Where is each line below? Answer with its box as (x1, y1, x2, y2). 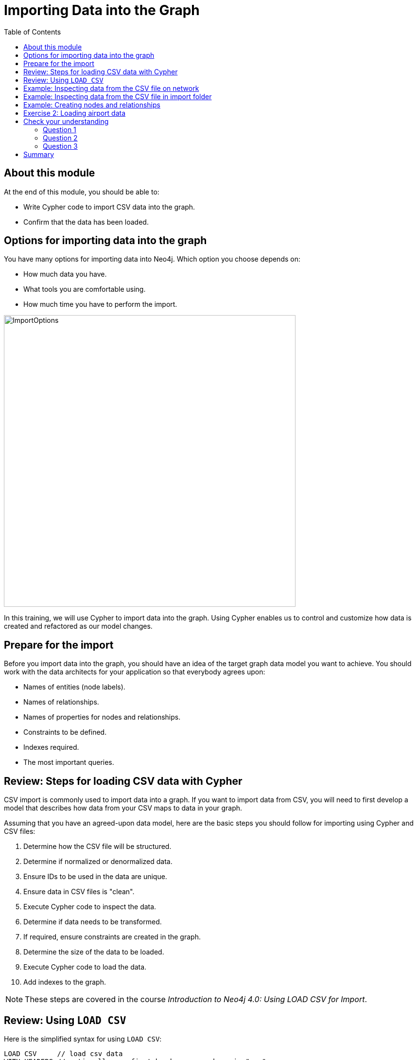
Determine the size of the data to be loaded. (23, 948, 164, 956)
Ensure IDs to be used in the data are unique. (23, 872, 167, 881)
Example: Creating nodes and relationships (23, 100, 160, 109)
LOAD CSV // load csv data (4, 1049, 123, 1058)
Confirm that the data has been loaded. (23, 217, 149, 226)
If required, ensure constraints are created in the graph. (23, 933, 201, 941)
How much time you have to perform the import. (23, 300, 177, 309)
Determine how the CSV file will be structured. (23, 842, 172, 851)
